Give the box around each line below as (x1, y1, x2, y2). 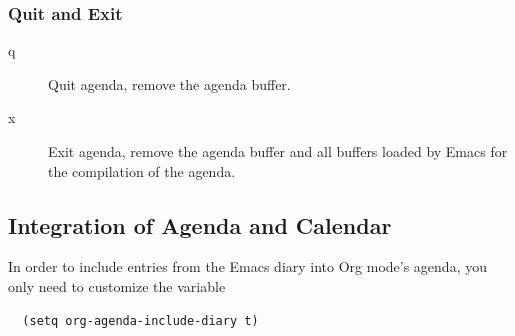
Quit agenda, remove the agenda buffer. (48, 73, 291, 94)
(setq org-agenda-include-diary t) (22, 313, 259, 328)
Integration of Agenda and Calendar (8, 209, 392, 240)
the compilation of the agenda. (48, 160, 236, 181)
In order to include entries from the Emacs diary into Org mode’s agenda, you (8, 256, 487, 277)
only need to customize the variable (8, 275, 226, 296)
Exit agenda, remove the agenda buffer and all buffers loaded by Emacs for (48, 141, 508, 161)
